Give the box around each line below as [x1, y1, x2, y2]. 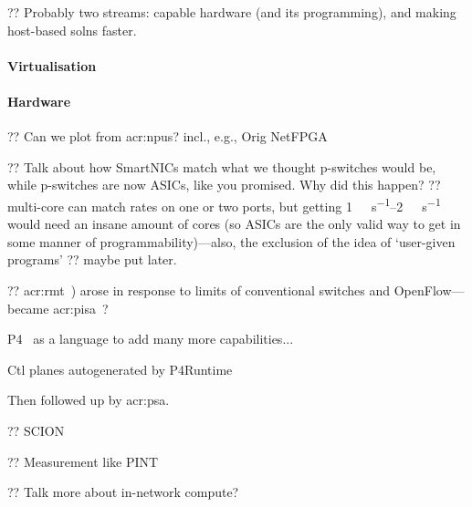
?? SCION [7, 420, 65, 440]
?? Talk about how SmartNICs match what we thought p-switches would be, [7, 157, 436, 176]
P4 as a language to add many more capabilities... [7, 329, 294, 348]
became [7, 298, 49, 317]
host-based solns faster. [7, 20, 137, 39]
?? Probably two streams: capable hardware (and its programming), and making [7, 3, 456, 21]
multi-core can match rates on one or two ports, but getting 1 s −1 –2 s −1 [7, 193, 441, 215]
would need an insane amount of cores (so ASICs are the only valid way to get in [7, 214, 461, 233]
